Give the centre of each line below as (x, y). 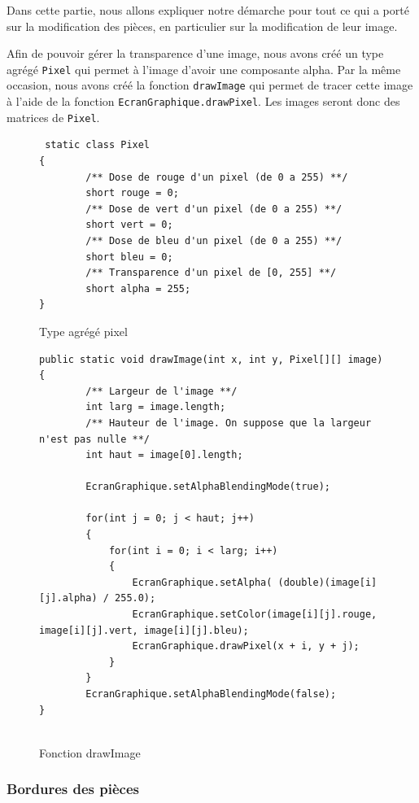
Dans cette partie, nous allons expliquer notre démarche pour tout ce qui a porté (208, 10)
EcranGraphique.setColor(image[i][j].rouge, (255, 615)
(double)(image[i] (327, 582)
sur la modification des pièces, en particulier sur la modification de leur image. (202, 26)
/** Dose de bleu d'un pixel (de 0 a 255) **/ (214, 240)
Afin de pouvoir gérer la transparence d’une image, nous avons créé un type (195, 53)
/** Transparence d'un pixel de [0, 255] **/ (211, 273)
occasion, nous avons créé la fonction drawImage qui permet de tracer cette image (210, 85)
